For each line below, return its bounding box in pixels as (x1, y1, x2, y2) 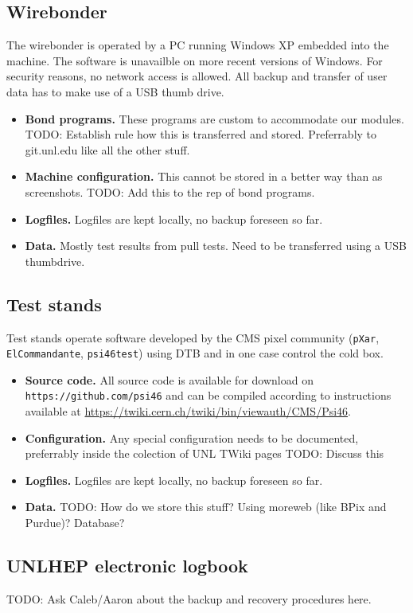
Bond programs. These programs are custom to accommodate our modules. (25, 110, 404, 127)
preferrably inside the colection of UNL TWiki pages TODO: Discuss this (25, 445, 384, 462)
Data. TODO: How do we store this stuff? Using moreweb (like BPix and (25, 498, 387, 515)
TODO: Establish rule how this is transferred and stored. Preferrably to (25, 126, 377, 143)
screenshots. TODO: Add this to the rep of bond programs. (25, 183, 315, 200)
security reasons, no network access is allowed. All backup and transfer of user (6, 68, 388, 84)
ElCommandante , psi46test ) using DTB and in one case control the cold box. (6, 345, 384, 361)
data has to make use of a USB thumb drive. (6, 83, 224, 100)
